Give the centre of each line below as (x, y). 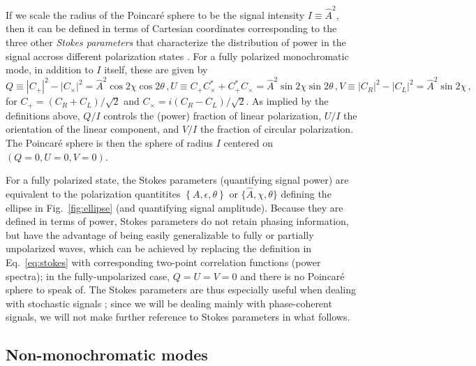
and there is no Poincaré (292, 276)
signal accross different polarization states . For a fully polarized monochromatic (177, 56)
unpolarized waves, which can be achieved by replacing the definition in (159, 248)
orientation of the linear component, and (92, 129)
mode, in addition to (50, 69)
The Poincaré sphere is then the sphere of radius (109, 143)
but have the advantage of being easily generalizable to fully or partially (160, 234)
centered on (248, 143)
